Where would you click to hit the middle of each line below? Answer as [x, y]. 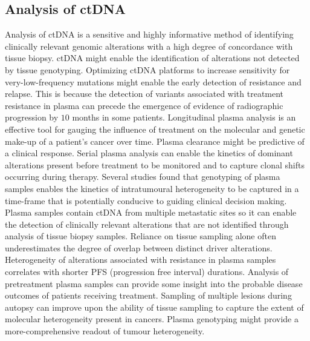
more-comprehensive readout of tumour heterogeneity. [105, 331]
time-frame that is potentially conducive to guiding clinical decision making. [146, 200]
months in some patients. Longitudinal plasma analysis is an [184, 117]
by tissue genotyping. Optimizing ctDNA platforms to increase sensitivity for [147, 69]
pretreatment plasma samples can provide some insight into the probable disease [154, 283]
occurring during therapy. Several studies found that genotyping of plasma [143, 177]
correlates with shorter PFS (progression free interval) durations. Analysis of [147, 272]
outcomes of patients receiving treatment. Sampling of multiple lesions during [148, 295]
